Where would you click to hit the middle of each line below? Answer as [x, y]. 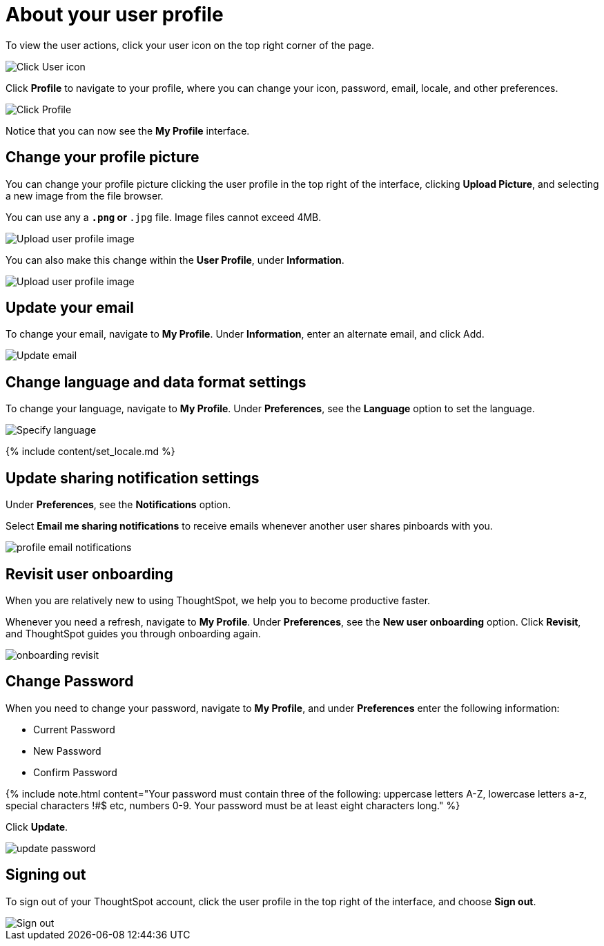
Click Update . [37, 827]
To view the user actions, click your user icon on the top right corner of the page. [190, 45]
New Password [67, 751]
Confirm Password [75, 772]
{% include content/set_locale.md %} [90, 452]
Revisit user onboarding [89, 574]
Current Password [74, 729]
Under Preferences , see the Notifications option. [118, 505]
